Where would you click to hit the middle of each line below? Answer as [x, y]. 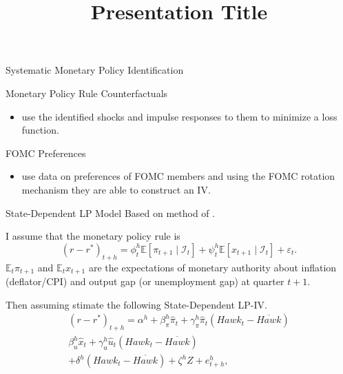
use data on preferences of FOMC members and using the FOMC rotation [178, 176]
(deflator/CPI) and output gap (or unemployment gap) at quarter [145, 281]
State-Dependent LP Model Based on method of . [111, 212]
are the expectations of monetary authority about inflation [212, 267]
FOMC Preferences [46, 153]
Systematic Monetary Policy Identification [95, 70]
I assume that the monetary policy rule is [93, 236]
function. [40, 130]
